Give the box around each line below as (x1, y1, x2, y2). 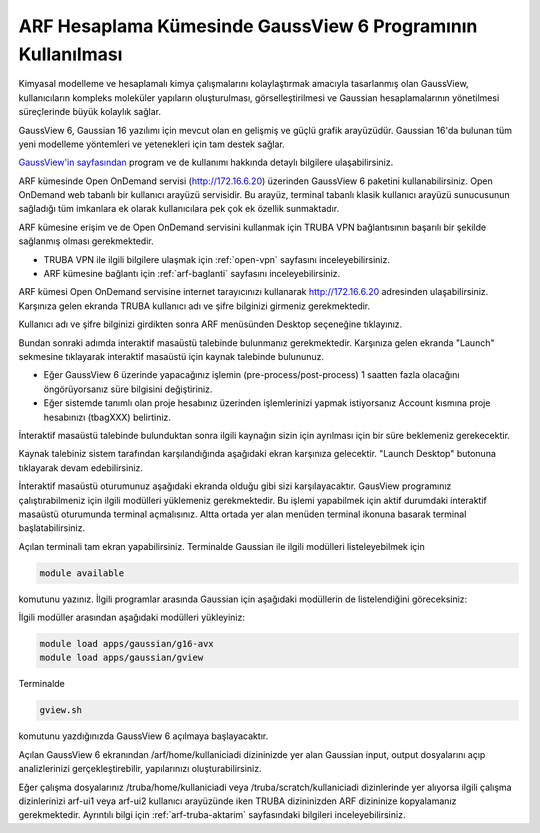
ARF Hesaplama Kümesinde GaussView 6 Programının (18, 15, 478, 37)
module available (39, 567, 125, 579)
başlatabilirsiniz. (18, 522, 85, 534)
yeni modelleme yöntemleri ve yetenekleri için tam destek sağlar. (18, 138, 285, 150)
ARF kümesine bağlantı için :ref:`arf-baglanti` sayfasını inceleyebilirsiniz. (43, 268, 341, 280)
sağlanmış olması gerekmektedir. (18, 235, 154, 247)
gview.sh (39, 705, 83, 716)
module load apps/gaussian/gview (39, 652, 204, 664)
